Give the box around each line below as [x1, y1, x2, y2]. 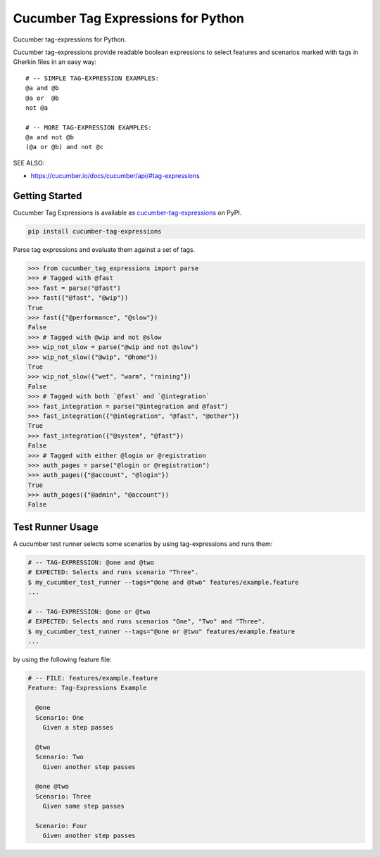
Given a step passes [42, 723, 114, 731]
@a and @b [25, 84, 59, 92]
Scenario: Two [35, 753, 84, 761]
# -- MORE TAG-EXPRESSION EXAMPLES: [25, 123, 152, 132]
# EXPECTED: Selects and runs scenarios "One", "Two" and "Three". [27, 618, 266, 626]
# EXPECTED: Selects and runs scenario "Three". [27, 569, 199, 576]
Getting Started [13, 190, 82, 202]
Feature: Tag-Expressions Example [27, 684, 147, 692]
